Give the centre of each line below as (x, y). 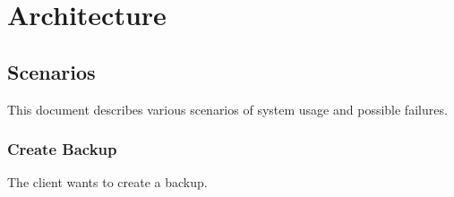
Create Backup (62, 149)
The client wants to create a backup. (107, 182)
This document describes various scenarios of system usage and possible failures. (227, 109)
